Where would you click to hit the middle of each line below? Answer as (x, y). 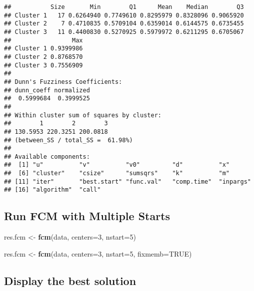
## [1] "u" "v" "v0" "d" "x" (117, 165)
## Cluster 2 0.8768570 (43, 57)
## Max (43, 40)
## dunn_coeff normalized (47, 90)
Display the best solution (70, 280)
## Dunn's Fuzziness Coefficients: (63, 82)
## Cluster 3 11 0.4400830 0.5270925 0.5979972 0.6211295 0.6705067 (124, 32)
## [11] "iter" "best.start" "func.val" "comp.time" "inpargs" (127, 181)
